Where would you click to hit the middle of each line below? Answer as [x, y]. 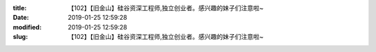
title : [20, 8]
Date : [21, 18]
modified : [27, 27]
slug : [20, 37]
